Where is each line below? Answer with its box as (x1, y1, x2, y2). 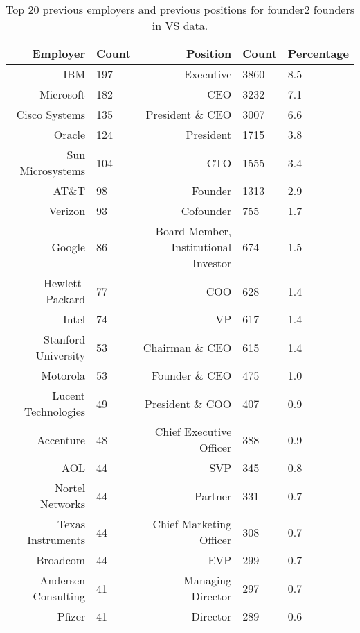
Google (51, 239, 86, 255)
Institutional (171, 239, 232, 255)
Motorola (41, 367, 86, 383)
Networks (40, 496, 86, 512)
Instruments (27, 532, 86, 548)
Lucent (52, 387, 86, 403)
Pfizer (57, 608, 86, 624)
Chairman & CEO (143, 339, 232, 355)
